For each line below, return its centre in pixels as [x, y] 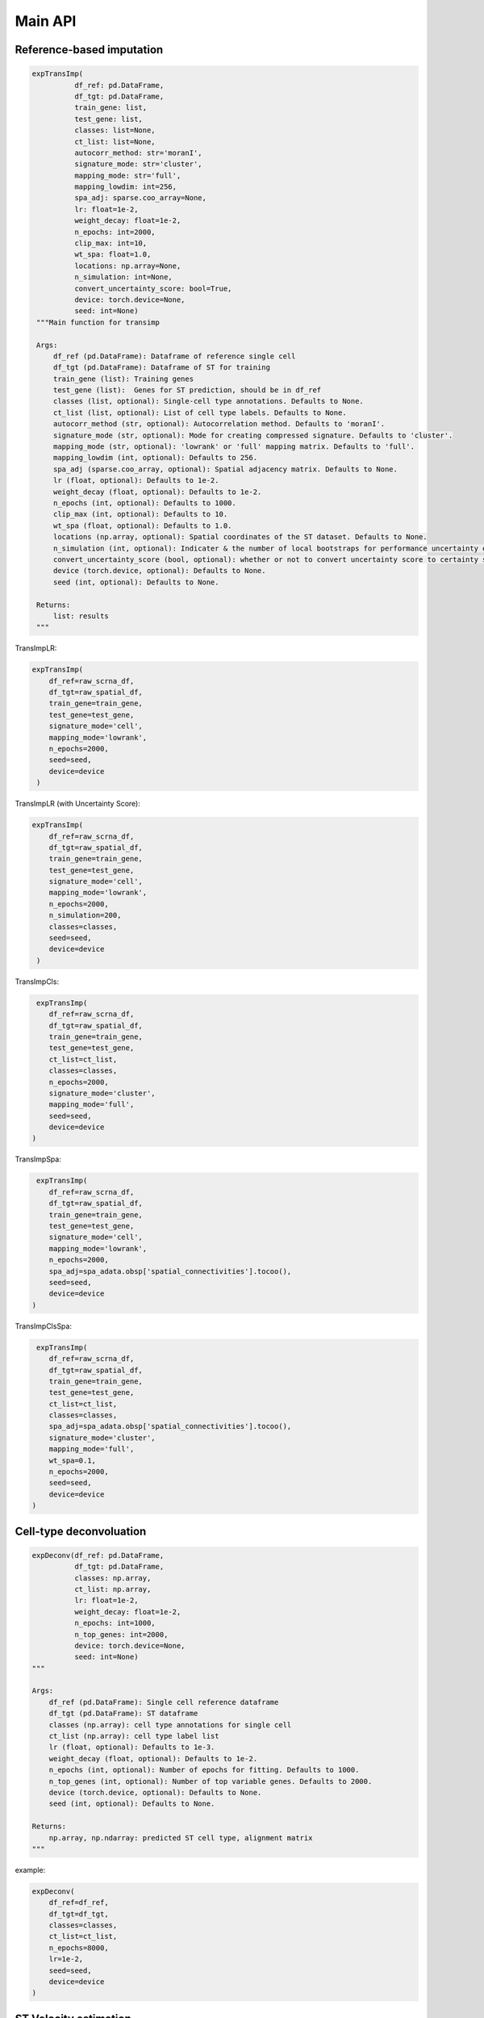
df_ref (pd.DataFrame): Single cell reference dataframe [164, 1702]
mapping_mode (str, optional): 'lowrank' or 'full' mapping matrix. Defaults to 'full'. [234, 447]
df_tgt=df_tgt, [79, 1914]
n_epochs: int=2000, [115, 232]
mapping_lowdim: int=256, [125, 187]
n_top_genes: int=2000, [121, 1634]
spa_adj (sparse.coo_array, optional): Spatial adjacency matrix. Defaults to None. [225, 469]
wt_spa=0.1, [73, 1460]
